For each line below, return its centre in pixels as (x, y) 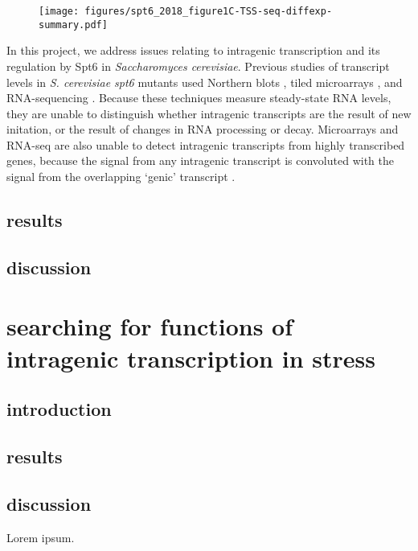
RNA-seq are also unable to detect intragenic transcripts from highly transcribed (206, 144)
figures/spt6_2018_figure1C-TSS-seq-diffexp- (209, 11)
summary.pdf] (73, 25)
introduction (59, 409)
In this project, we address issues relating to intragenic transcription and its (193, 50)
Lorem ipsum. (41, 537)
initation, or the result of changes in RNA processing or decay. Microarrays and (203, 129)
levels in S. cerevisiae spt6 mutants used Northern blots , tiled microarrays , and (205, 82)
